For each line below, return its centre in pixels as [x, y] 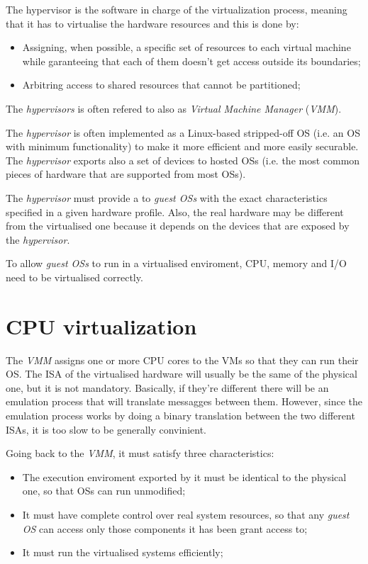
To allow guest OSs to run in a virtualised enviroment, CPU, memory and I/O [176, 263]
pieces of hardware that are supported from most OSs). [126, 174]
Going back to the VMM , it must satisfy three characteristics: [140, 453]
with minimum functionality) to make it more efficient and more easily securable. [182, 146]
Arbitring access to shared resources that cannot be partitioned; [161, 85]
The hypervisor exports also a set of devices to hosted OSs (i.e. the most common [183, 160]
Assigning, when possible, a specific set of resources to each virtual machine [186, 47]
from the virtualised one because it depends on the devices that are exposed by [178, 226]
